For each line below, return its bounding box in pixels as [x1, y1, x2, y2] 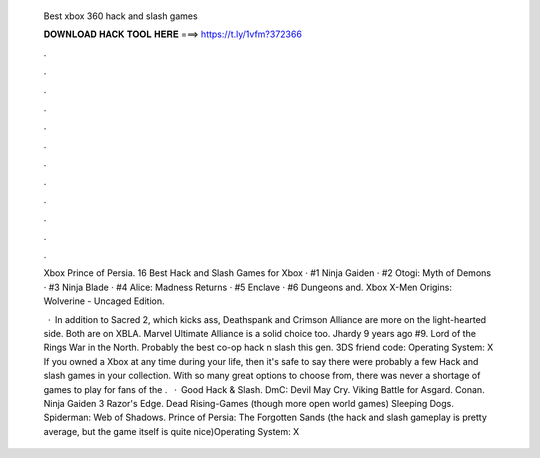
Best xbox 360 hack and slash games [43, 10, 199, 22]
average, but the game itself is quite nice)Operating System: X [43, 425, 300, 437]
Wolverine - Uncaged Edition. [43, 295, 165, 307]
